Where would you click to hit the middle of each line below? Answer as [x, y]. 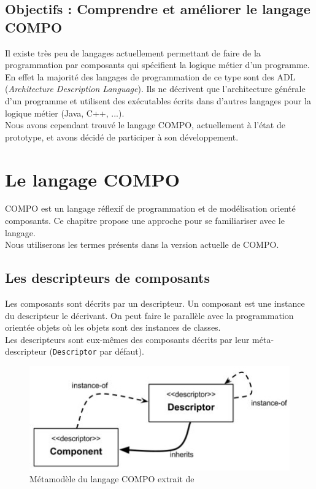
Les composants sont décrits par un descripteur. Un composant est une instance [155, 303]
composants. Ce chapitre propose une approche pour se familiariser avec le [145, 221]
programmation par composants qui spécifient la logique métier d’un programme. [157, 65]
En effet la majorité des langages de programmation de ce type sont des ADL [150, 76]
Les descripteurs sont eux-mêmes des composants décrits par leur [127, 339]
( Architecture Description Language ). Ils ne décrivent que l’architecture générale [155, 89]
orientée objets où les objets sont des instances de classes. [113, 327]
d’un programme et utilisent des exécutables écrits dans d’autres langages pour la [158, 100]
